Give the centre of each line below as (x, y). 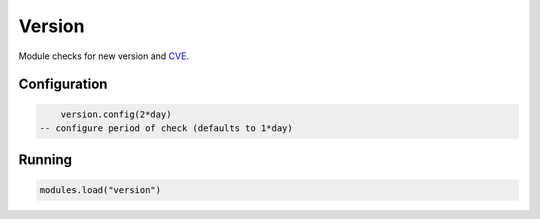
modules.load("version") (100, 189)
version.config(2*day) (116, 114)
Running (45, 160)
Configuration (63, 84)
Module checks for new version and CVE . (104, 56)
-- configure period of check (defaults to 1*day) (166, 128)
